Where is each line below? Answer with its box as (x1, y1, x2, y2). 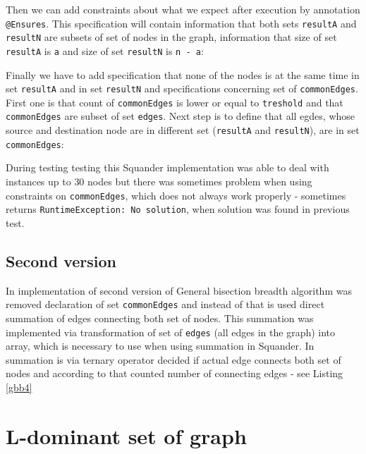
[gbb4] (6, 380, 32, 395)
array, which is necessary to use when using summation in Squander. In (6, 338, 315, 353)
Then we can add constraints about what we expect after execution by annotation (6, 2, 360, 16)
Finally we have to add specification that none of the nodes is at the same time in (6, 67, 360, 82)
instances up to (6, 174, 71, 189)
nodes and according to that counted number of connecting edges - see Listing (6, 366, 343, 381)
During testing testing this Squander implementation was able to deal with (6, 160, 329, 175)
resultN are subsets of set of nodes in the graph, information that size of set (6, 30, 337, 44)
